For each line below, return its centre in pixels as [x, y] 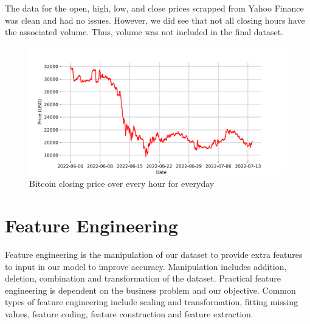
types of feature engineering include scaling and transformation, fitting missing [152, 302]
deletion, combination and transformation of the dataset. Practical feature [143, 278]
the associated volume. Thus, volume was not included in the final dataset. [144, 32]
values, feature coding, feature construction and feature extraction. [129, 314]
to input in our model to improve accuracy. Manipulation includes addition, [146, 266]
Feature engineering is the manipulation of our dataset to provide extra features [154, 255]
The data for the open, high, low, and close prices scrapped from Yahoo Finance [154, 8]
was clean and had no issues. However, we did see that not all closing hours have [155, 20]
